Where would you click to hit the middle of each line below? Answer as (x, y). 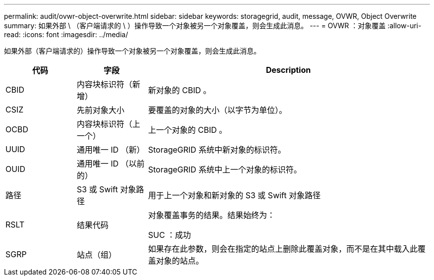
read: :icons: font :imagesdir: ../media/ (66, 34)
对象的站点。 (180, 261)
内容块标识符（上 (108, 124)
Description (288, 70)
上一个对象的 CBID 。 (187, 130)
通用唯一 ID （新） (110, 150)
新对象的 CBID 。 (179, 90)
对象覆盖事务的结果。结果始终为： (211, 215)
